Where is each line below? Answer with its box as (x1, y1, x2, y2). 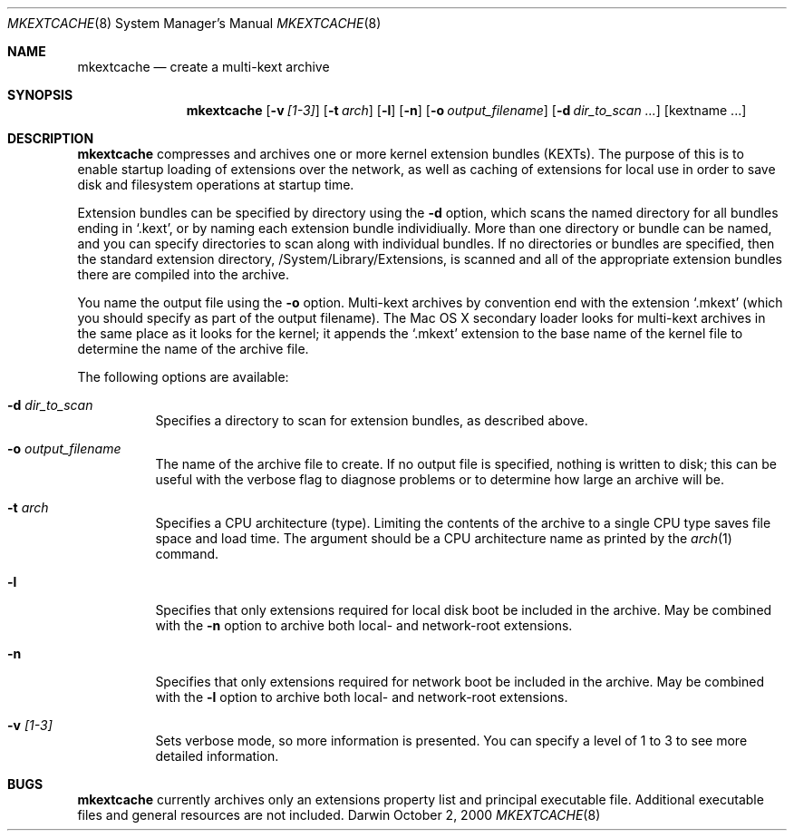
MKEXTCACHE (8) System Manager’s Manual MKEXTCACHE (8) (7, 15, 382, 31)
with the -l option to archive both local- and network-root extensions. (155, 689, 568, 705)
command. (155, 546, 219, 561)
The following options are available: (77, 369, 289, 385)
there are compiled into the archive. (77, 267, 289, 282)
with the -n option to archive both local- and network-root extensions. (155, 618, 573, 633)
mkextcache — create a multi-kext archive (77, 59, 330, 74)
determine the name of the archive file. (77, 341, 309, 356)
